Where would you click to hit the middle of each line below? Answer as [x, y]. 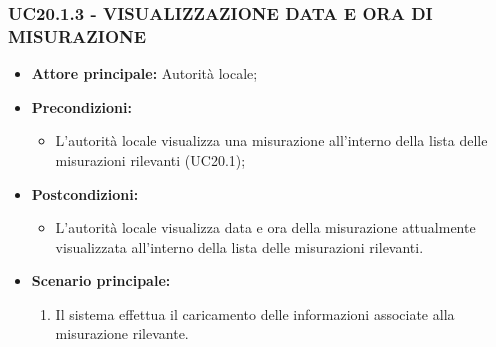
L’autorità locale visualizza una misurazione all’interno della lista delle [271, 140]
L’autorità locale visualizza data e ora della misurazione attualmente [265, 227]
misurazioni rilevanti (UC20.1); [150, 159]
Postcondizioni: [85, 193]
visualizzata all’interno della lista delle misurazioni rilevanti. [239, 246]
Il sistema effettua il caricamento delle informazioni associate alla [255, 313]
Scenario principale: [101, 280]
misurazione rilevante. [122, 333]
